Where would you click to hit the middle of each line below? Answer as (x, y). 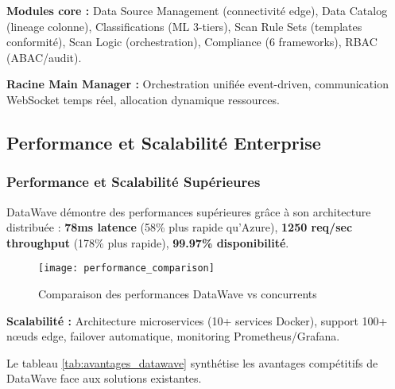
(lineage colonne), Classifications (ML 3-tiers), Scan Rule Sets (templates (184, 26)
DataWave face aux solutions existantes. (104, 378)
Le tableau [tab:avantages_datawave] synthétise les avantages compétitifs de (192, 362)
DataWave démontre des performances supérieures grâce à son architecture (189, 211)
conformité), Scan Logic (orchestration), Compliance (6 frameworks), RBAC (192, 42)
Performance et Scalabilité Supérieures (134, 182)
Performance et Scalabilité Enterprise (164, 142)
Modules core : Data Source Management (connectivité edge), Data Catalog (197, 10)
